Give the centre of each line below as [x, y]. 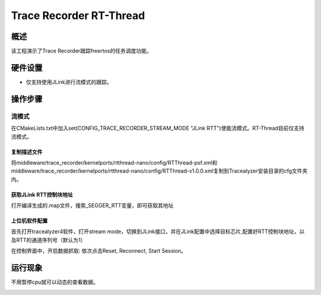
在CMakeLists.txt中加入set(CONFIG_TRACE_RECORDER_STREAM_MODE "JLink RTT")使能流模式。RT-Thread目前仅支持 [158, 128]
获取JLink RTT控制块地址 [42, 194]
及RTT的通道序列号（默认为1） [48, 240]
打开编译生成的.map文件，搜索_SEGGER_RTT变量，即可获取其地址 [92, 206]
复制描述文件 [27, 152]
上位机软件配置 [29, 221]
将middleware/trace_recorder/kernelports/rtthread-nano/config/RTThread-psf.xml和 [114, 162]
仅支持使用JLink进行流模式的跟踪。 [69, 82]
